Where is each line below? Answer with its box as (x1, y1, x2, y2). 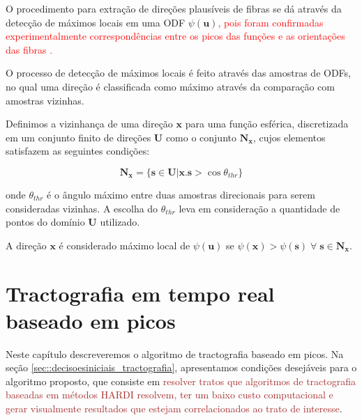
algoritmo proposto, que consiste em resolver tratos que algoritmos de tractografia (6, 373, 356, 388)
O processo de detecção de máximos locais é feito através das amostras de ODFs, (6, 65, 351, 80)
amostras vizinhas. (6, 93, 84, 107)
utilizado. (100, 215, 140, 229)
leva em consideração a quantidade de (179, 201, 340, 215)
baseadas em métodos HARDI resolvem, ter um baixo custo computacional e (6, 387, 333, 402)
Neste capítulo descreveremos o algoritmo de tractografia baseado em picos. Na (6, 346, 344, 361)
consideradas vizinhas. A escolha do (6, 201, 158, 215)
